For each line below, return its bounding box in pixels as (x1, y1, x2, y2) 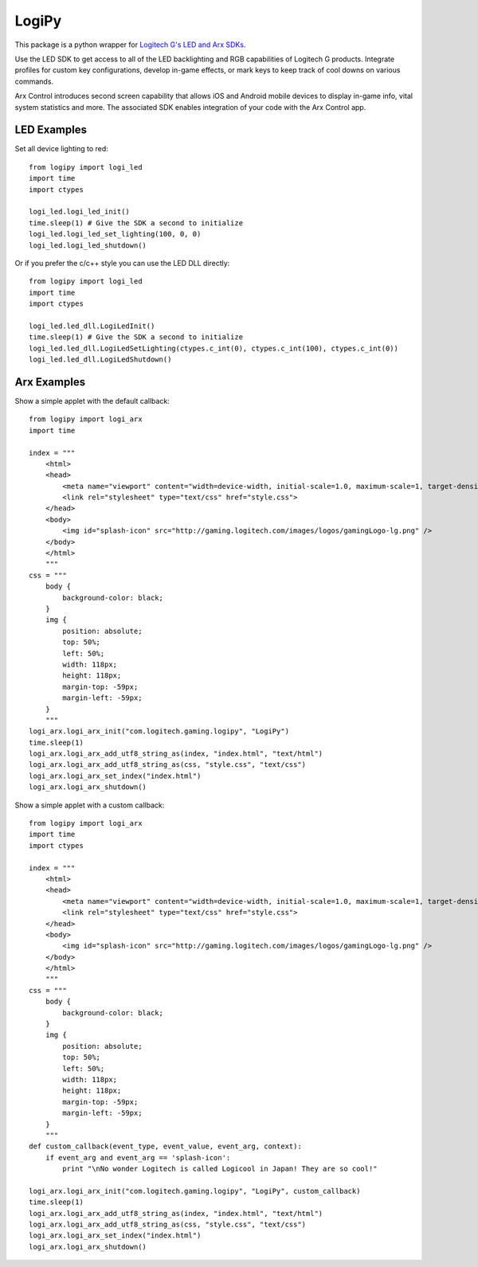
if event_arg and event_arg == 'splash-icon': (45, 1153, 231, 1162)
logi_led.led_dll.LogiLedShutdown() (29, 355, 172, 364)
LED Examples (14, 123, 88, 137)
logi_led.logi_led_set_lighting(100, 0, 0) (29, 229, 202, 239)
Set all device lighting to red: (14, 144, 109, 154)
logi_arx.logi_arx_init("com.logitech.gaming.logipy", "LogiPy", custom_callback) (29, 1187, 361, 1195)
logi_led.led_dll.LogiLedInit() (29, 321, 155, 330)
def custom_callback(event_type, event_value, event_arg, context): (29, 1142, 302, 1151)
